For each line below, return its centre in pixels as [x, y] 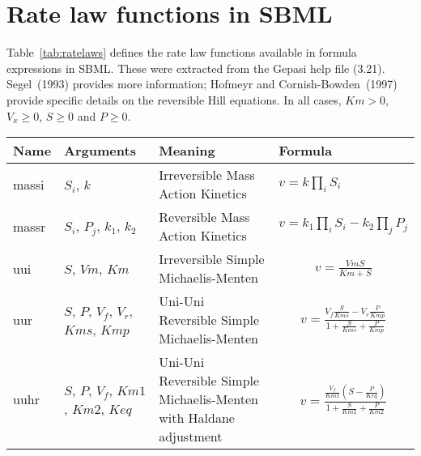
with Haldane [197, 418]
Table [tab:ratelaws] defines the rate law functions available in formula [182, 52]
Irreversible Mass [207, 175]
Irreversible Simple [212, 259]
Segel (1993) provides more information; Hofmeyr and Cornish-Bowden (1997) [202, 84]
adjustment [191, 437]
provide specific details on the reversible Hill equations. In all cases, [174, 99]
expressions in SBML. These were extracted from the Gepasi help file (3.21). [196, 68]
